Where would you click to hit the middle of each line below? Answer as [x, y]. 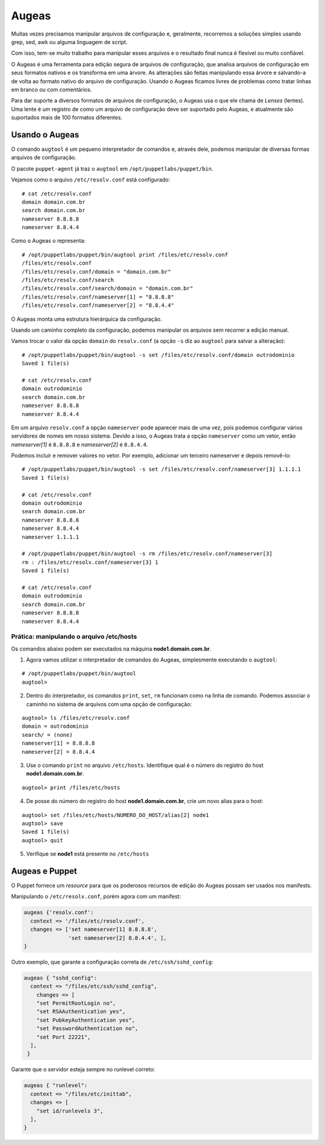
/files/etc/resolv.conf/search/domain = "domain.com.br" [108, 289]
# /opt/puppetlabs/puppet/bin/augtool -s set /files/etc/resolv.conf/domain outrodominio [158, 355]
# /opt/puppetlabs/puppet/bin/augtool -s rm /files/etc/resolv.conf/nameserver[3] [147, 554]
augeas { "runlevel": [56, 1086]
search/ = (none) [47, 735]
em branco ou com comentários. [52, 89]
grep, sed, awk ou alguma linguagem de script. [69, 42]
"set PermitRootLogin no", [76, 1003]
